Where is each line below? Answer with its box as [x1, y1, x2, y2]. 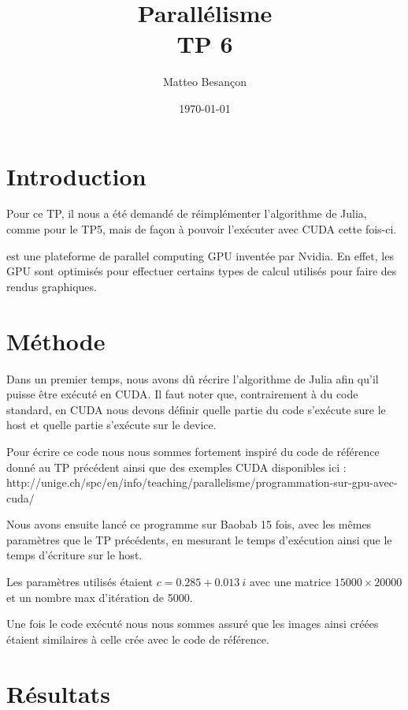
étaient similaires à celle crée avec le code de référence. [6, 630, 269, 647]
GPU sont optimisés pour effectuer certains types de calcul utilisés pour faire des [6, 263, 397, 279]
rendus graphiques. [6, 278, 97, 294]
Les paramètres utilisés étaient [6, 574, 154, 590]
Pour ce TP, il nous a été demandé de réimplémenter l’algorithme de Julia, [6, 205, 367, 222]
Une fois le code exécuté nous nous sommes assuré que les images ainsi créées [6, 615, 379, 632]
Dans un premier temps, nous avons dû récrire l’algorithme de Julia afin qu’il [6, 370, 379, 387]
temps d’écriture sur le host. [6, 547, 143, 563]
